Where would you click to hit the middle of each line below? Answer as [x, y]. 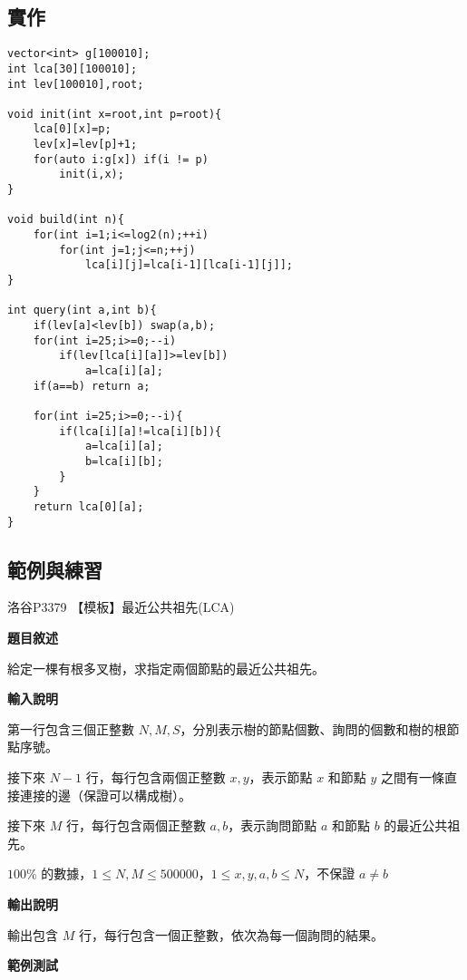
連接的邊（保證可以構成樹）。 [105, 795]
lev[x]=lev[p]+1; [85, 145]
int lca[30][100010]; [73, 68]
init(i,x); [92, 175]
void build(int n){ [66, 220]
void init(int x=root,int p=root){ [115, 114]
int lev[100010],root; [76, 84]
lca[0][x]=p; [72, 129]
